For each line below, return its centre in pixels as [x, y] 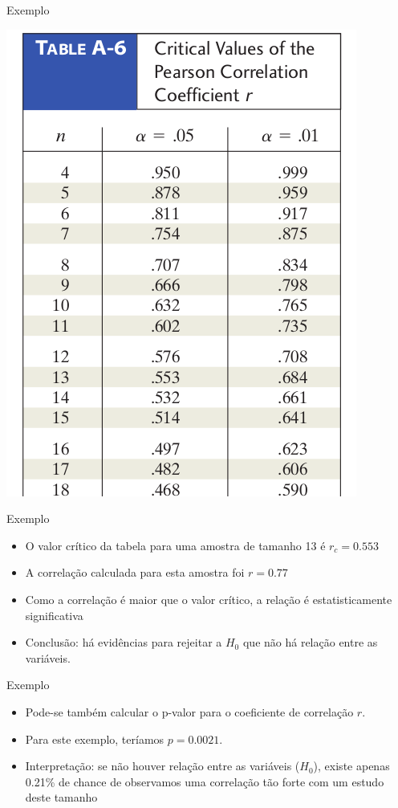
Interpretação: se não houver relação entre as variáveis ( [162, 766]
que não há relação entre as [310, 642]
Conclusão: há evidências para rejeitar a [124, 642]
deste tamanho [61, 797]
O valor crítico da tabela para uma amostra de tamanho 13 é [175, 545]
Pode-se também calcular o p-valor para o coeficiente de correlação [189, 711]
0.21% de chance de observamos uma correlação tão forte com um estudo [205, 781]
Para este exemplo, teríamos [95, 739]
